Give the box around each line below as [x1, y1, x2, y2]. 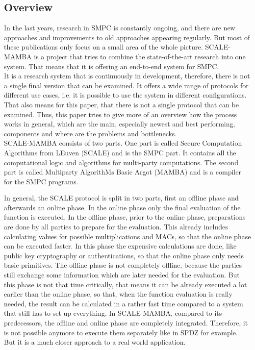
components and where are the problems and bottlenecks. [4, 128, 177, 138]
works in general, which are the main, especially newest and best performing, [4, 119, 235, 129]
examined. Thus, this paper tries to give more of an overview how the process [4, 109, 237, 119]
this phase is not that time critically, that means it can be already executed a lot [4, 279, 247, 289]
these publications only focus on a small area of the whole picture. [4, 42, 203, 52]
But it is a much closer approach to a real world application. [4, 337, 186, 347]
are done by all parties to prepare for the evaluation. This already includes [4, 222, 228, 232]
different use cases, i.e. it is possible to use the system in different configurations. [4, 90, 247, 100]
